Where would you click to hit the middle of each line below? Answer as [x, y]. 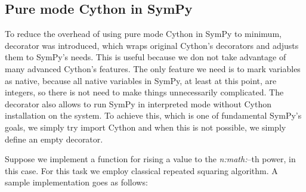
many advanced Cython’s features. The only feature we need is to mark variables [153, 68]
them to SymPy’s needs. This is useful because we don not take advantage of [146, 57]
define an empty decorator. [54, 139]
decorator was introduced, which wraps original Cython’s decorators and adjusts [152, 45]
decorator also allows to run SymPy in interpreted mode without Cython [138, 103]
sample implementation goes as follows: [76, 182]
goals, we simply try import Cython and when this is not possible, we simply [146, 127]
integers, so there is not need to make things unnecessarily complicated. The [144, 92]
